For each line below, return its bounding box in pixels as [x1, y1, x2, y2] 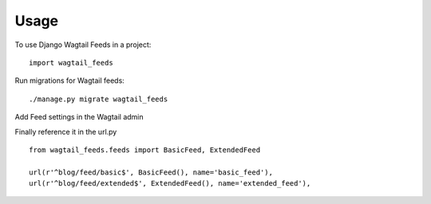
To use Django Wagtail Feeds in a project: [14, 40, 152, 49]
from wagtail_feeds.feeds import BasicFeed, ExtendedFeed [29, 145, 261, 155]
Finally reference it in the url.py [14, 127, 117, 136]
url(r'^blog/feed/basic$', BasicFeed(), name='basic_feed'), [29, 167, 273, 177]
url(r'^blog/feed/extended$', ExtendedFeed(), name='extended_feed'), [29, 179, 311, 188]
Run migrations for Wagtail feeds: [14, 76, 125, 85]
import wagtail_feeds [29, 58, 113, 67]
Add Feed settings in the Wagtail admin [14, 112, 144, 122]
